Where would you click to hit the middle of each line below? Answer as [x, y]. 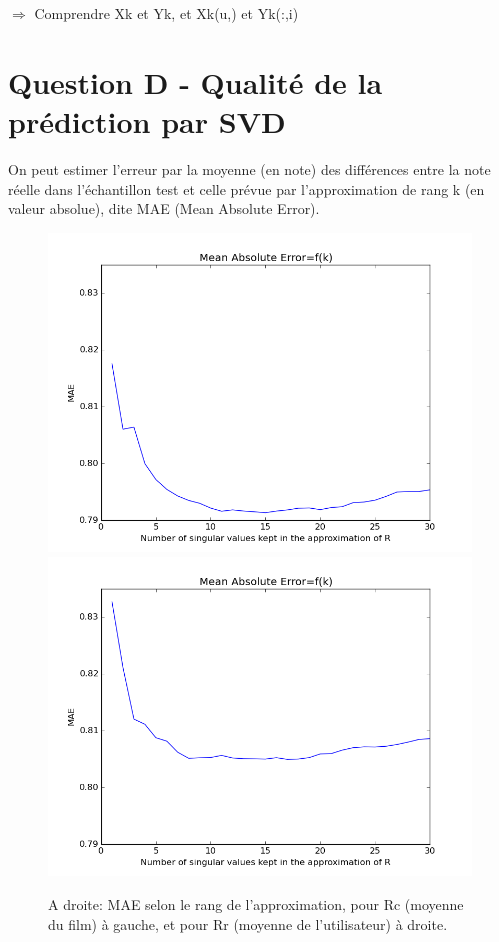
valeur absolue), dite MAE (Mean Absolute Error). [164, 208]
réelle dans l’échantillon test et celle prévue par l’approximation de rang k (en [246, 188]
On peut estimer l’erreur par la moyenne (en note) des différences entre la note [249, 168]
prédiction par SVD [147, 120]
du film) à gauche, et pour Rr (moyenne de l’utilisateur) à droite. [248, 923]
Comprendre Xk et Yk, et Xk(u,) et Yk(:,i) [166, 13]
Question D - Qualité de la [195, 81]
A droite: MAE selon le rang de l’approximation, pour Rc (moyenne [256, 904]
